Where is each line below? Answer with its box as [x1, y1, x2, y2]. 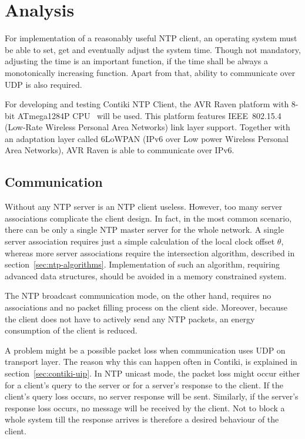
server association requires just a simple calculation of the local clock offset [5, 235, 275, 247]
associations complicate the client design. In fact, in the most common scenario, [5, 212, 292, 224]
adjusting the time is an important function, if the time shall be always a [5, 55, 268, 67]
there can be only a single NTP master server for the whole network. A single [5, 223, 284, 236]
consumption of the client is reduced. [5, 324, 138, 336]
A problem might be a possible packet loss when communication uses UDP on [5, 344, 286, 356]
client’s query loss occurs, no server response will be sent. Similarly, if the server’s [5, 390, 299, 402]
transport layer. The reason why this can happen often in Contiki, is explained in [5, 355, 297, 368]
